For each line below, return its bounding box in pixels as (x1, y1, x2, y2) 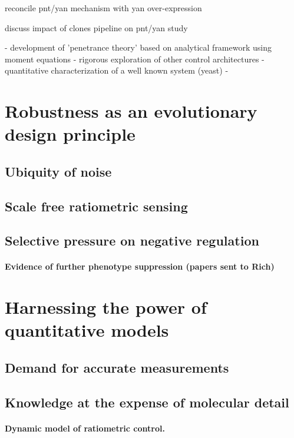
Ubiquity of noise (5, 162, 112, 180)
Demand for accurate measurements (5, 359, 229, 377)
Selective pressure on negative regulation (5, 231, 259, 250)
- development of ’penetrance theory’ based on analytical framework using (5, 41, 272, 54)
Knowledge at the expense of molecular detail (5, 393, 289, 411)
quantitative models (5, 318, 169, 342)
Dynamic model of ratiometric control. (5, 422, 165, 434)
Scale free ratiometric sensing (5, 197, 188, 215)
